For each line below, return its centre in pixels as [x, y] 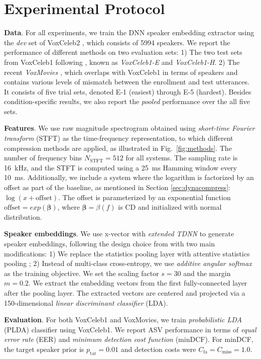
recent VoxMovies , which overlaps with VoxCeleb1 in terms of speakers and [121, 72]
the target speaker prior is [44, 349]
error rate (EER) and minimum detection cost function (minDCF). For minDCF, [129, 339]
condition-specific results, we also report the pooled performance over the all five [127, 101]
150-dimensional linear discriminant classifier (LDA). [86, 302]
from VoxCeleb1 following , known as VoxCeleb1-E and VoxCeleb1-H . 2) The [122, 62]
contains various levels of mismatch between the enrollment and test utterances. [127, 82]
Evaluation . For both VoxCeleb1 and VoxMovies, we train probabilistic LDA [123, 320]
